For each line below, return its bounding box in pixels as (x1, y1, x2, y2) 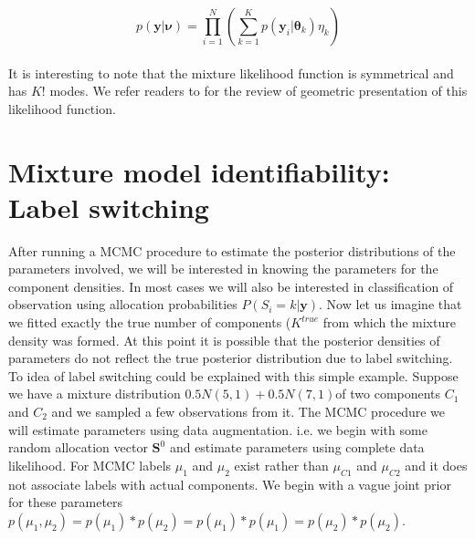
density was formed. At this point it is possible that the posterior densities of (8, 330, 440, 349)
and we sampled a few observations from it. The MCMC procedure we (51, 402, 446, 421)
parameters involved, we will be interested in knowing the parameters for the (8, 259, 438, 278)
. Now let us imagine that (319, 295, 462, 314)
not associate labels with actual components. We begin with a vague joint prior (8, 474, 451, 493)
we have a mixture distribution (8, 384, 181, 403)
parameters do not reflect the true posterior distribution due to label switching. (8, 348, 453, 368)
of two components (335, 384, 441, 403)
